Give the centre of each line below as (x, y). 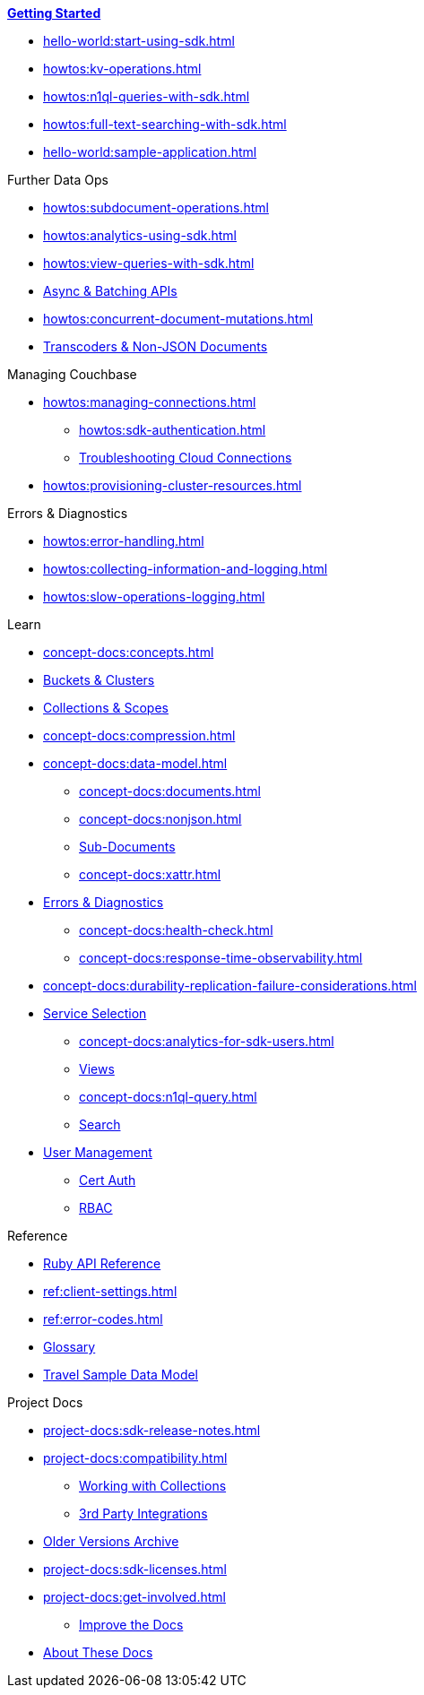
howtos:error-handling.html (124, 541)
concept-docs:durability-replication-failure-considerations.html (230, 986)
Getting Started (54, 13)
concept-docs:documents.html (170, 791)
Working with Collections (153, 1486)
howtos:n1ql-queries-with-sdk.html (147, 96)
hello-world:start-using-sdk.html (139, 41)
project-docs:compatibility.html (135, 1458)
